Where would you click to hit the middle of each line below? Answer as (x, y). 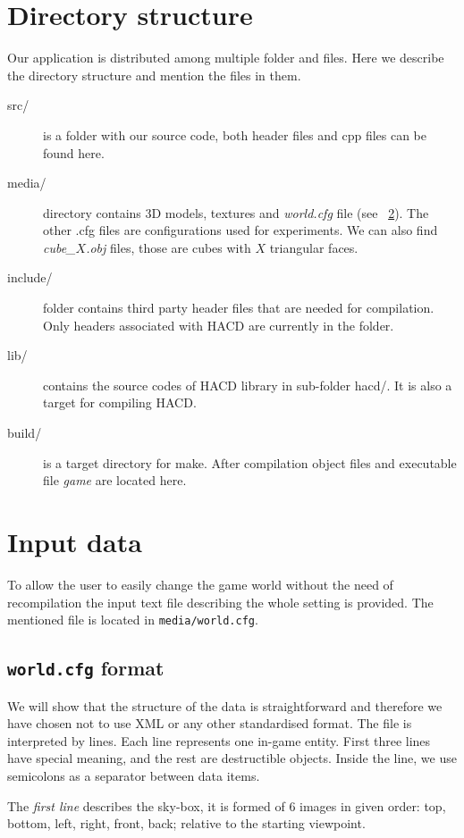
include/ (30, 277)
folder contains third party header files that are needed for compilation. (239, 308)
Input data (75, 541)
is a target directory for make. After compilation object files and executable (250, 462)
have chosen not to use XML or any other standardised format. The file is (210, 723)
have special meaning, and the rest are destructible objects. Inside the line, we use (232, 758)
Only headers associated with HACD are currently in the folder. (219, 325)
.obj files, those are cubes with (169, 247)
